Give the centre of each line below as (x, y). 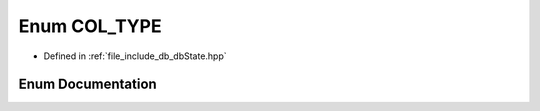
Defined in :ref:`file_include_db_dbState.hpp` (135, 56)
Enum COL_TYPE (90, 26)
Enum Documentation (87, 84)
